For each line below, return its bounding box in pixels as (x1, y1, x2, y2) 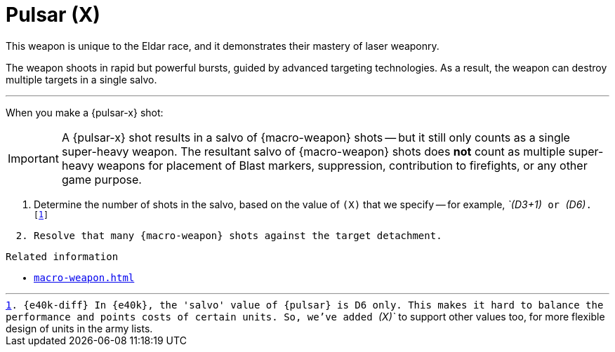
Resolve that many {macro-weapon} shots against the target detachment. (34, 229, 442, 241)
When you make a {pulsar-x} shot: (6, 106, 164, 119)
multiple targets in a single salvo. (6, 73, 157, 86)
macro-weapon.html (34, 271, 135, 283)
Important (8, 151, 59, 165)
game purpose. (61, 172, 142, 187)
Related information (6, 250, 119, 262)
